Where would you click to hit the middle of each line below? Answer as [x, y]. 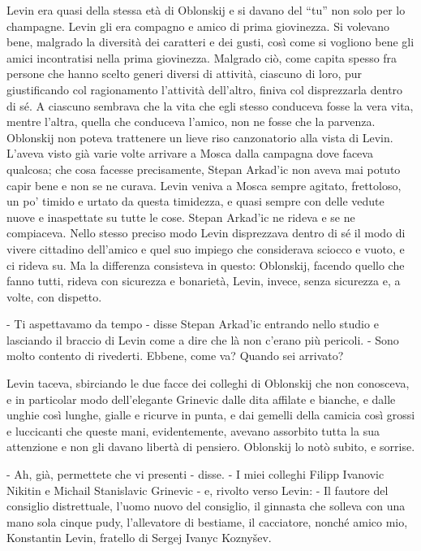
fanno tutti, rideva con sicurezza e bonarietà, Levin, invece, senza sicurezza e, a [204, 281]
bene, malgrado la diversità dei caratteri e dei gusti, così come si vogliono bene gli [210, 42]
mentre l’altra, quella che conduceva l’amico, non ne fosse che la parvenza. [191, 121]
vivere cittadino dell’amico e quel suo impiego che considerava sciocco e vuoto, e [206, 248]
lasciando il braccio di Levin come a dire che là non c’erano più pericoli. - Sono [203, 339]
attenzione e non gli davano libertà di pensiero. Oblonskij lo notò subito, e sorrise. [211, 447]
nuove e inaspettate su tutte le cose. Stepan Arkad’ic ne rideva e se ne [181, 217]
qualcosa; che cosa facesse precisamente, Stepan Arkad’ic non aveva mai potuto [204, 169]
